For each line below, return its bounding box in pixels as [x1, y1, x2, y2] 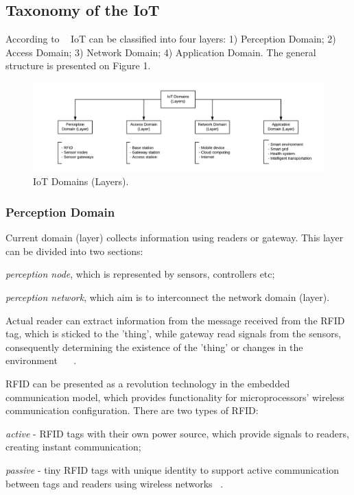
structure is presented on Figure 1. [5, 58, 151, 73]
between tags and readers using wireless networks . [5, 476, 224, 490]
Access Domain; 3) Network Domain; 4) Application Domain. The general [5, 45, 316, 59]
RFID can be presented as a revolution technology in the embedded [5, 376, 290, 390]
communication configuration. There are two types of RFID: [5, 403, 259, 418]
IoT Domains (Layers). [33, 174, 129, 189]
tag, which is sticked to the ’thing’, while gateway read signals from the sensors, [5, 326, 342, 341]
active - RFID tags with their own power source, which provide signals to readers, [5, 426, 349, 440]
